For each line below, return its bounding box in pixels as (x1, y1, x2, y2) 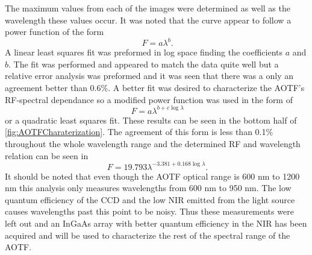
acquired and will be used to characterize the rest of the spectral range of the (5, 228, 290, 241)
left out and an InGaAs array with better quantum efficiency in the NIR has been (5, 217, 307, 229)
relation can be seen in (5, 149, 89, 162)
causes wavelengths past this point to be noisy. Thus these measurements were (5, 205, 294, 218)
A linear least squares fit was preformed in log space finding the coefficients (5, 46, 283, 58)
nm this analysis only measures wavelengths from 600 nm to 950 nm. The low (5, 181, 292, 194)
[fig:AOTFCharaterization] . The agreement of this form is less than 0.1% (5, 125, 273, 138)
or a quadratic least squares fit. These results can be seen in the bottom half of (5, 113, 297, 126)
